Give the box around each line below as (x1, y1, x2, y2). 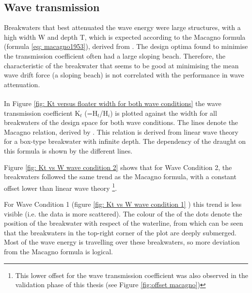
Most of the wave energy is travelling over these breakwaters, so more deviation (4, 237, 240, 247)
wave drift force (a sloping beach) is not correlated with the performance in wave (4, 70, 244, 80)
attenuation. (4, 79, 40, 89)
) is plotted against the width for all (110, 108, 217, 118)
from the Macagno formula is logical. (4, 246, 113, 256)
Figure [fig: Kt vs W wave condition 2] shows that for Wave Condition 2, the (4, 162, 232, 172)
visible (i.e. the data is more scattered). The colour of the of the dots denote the (4, 208, 242, 218)
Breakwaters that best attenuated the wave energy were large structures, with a (4, 22, 241, 32)
